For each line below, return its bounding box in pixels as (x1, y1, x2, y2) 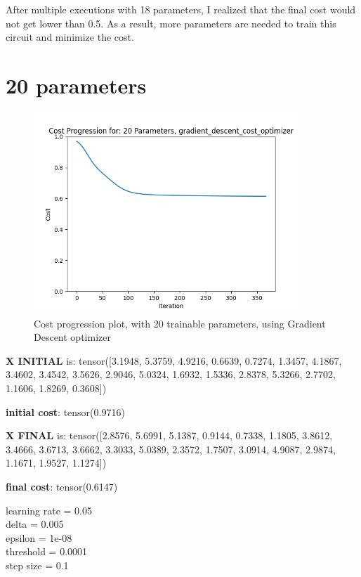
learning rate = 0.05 (6, 503, 92, 517)
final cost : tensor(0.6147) (6, 479, 118, 494)
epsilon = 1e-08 (6, 530, 72, 545)
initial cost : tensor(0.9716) (6, 404, 125, 419)
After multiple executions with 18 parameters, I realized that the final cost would (6, 2, 356, 16)
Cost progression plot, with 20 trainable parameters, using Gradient (34, 316, 326, 330)
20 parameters (6, 70, 147, 99)
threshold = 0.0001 (6, 544, 88, 559)
